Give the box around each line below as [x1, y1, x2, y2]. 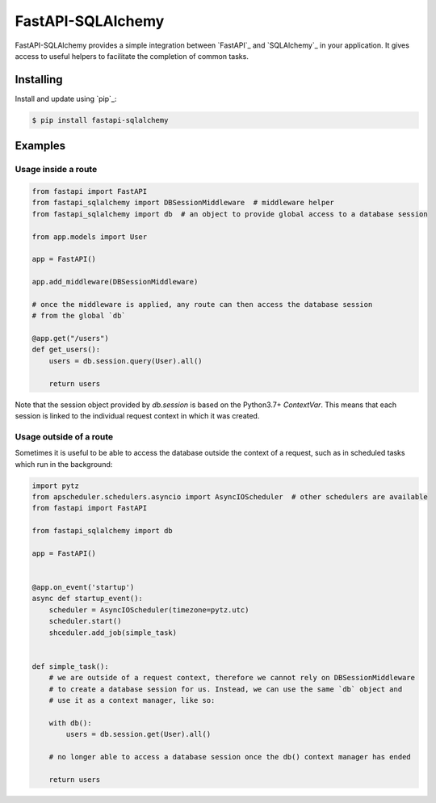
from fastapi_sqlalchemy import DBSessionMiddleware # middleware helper [31, 198, 335, 208]
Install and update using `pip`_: [15, 94, 117, 103]
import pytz [31, 481, 80, 490]
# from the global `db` [31, 311, 127, 321]
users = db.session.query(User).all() [48, 356, 203, 365]
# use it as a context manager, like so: [48, 696, 216, 704]
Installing [15, 73, 64, 86]
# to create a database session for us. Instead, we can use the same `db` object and [48, 684, 403, 694]
